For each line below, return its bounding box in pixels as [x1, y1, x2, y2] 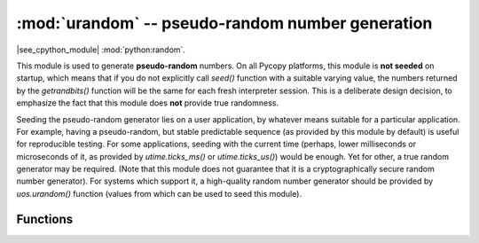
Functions [16, 211, 74, 226]
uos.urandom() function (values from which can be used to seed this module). [16, 188, 302, 199]
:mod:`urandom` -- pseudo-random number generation [16, 13, 433, 33]
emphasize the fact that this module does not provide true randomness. [16, 98, 279, 108]
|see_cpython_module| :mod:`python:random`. [16, 44, 186, 55]
